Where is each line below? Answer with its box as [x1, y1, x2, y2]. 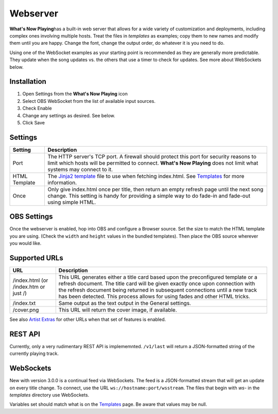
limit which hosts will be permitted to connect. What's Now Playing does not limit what [47, 159, 258, 167]
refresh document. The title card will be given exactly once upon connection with [58, 280, 255, 287]
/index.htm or [12, 283, 45, 291]
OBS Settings [9, 212, 54, 221]
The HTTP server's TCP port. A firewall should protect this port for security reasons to [47, 153, 257, 160]
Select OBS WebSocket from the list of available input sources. [22, 98, 155, 104]
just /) [12, 290, 27, 297]
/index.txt [12, 300, 36, 307]
